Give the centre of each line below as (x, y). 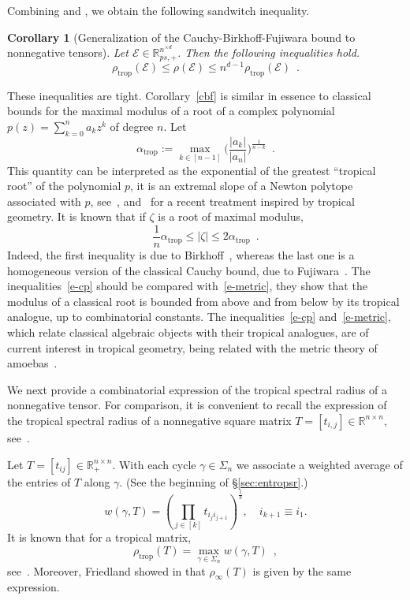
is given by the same (302, 570)
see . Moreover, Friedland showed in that (106, 570)
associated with (44, 201)
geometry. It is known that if (76, 216)
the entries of (39, 481)
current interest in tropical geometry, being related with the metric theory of (192, 347)
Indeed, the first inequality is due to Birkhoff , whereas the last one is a (181, 255)
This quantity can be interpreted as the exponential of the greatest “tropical (192, 170)
